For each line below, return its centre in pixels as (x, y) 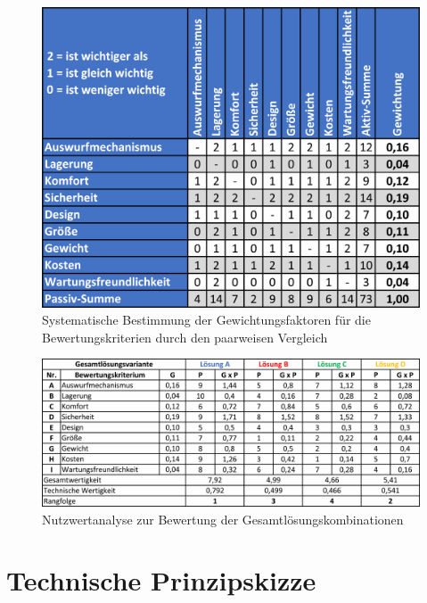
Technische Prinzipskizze (161, 580)
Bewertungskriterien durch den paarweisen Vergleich (185, 337)
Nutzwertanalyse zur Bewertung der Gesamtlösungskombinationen (223, 519)
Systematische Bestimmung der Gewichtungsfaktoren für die (206, 320)
